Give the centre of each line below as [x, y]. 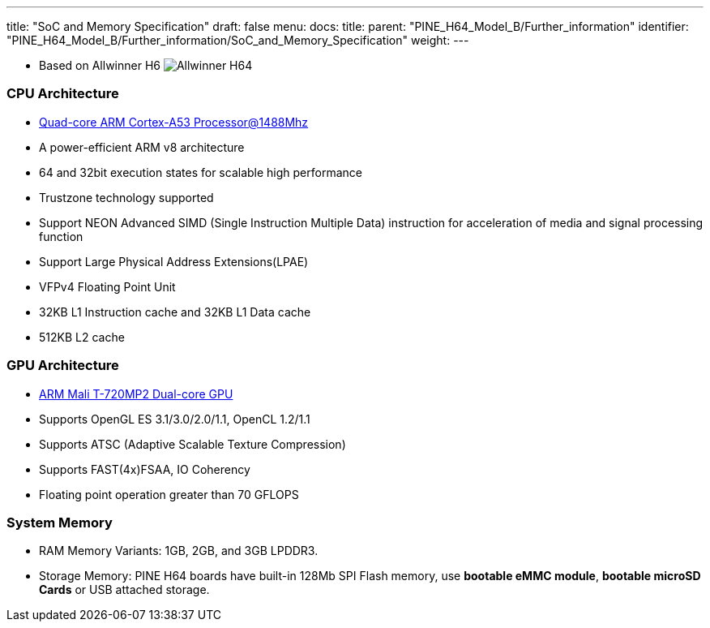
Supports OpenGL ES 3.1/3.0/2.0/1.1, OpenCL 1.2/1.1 [175, 419]
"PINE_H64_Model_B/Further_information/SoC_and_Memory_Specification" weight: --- [238, 40]
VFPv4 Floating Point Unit [107, 286]
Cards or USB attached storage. [124, 590]
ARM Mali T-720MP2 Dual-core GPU [136, 394]
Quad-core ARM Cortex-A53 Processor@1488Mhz [174, 122]
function [61, 236]
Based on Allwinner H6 [100, 65]
